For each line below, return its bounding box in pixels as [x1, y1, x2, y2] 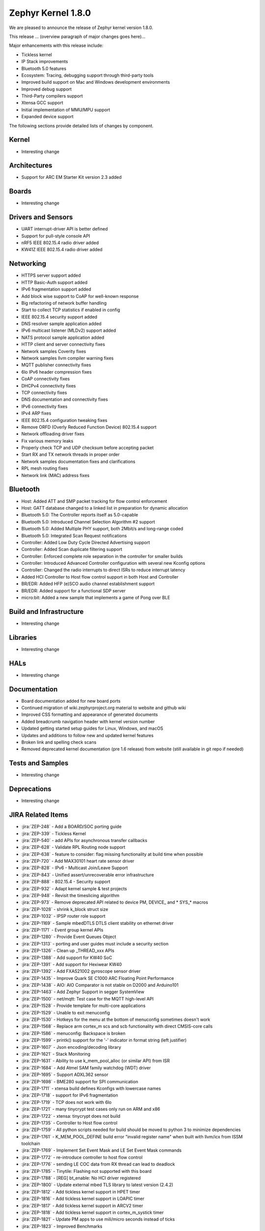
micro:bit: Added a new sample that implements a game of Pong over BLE [21, 595, 170, 601]
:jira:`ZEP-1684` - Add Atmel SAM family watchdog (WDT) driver [21, 1065, 151, 1070]
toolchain [21, 1140, 40, 1147]
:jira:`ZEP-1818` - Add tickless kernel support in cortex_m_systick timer [21, 1209, 164, 1215]
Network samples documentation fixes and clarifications [21, 458, 135, 464]
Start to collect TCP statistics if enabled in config [21, 307, 120, 313]
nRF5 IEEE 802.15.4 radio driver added [21, 240, 99, 246]
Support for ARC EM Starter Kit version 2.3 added [21, 174, 122, 180]
